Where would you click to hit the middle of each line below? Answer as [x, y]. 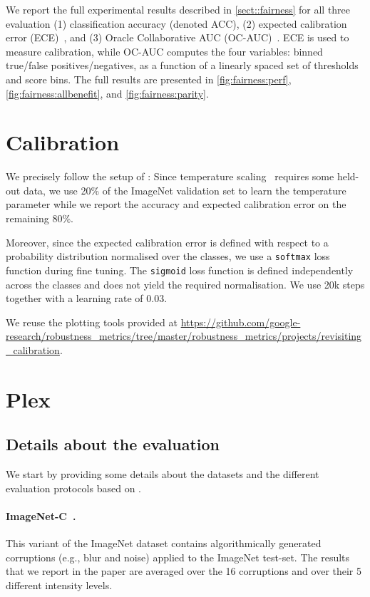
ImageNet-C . [41, 515]
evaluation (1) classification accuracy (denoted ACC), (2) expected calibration [176, 23]
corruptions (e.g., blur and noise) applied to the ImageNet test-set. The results [178, 557]
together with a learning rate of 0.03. [87, 298]
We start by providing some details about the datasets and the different [163, 474]
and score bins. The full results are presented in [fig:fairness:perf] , [149, 79]
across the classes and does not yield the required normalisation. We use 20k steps [185, 284]
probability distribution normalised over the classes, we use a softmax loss [168, 256]
